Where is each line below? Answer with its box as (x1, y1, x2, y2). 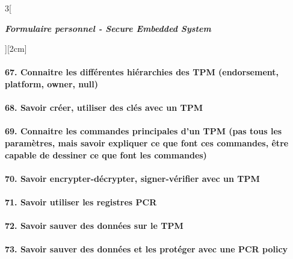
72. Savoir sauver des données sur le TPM (5, 219, 184, 232)
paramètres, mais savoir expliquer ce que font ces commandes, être (5, 136, 289, 149)
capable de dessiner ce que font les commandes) (5, 148, 207, 161)
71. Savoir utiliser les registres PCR (5, 195, 157, 208)
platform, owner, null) (5, 77, 98, 90)
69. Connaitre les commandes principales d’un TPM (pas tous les (5, 125, 282, 137)
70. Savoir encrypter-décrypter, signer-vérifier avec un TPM (5, 172, 260, 184)
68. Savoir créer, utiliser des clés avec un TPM (5, 101, 203, 114)
